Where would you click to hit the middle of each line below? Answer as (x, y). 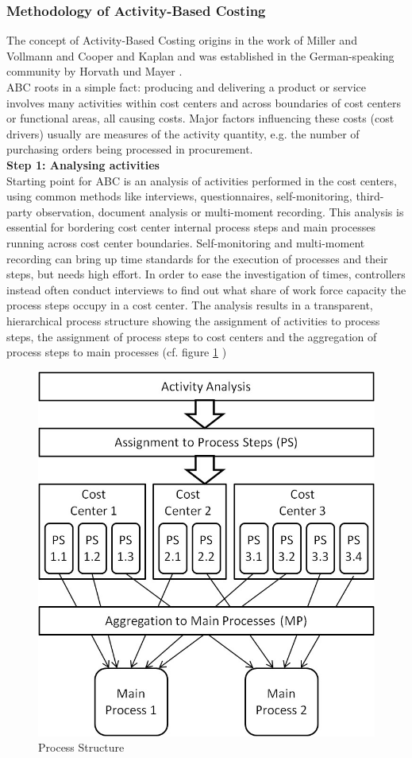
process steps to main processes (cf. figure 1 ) (117, 352)
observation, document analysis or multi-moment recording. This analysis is (220, 211)
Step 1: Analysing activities (83, 164)
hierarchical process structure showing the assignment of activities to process (193, 320)
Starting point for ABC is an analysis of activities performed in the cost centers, (202, 180)
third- (370, 196)
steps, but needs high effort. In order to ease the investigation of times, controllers (206, 274)
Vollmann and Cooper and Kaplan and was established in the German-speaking (200, 55)
